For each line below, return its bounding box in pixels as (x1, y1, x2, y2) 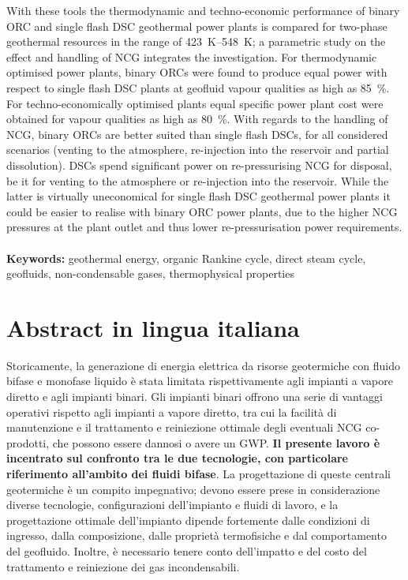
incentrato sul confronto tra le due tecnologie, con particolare (6, 450, 348, 466)
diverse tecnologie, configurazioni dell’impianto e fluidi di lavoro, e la (6, 496, 339, 513)
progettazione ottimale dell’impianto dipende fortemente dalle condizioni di (6, 511, 370, 528)
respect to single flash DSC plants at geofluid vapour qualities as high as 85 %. (6, 79, 390, 95)
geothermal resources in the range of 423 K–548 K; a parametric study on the (6, 33, 386, 50)
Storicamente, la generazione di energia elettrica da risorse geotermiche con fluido (6, 357, 400, 373)
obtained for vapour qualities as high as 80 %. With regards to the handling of (6, 110, 388, 127)
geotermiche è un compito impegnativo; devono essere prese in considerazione (6, 481, 380, 497)
